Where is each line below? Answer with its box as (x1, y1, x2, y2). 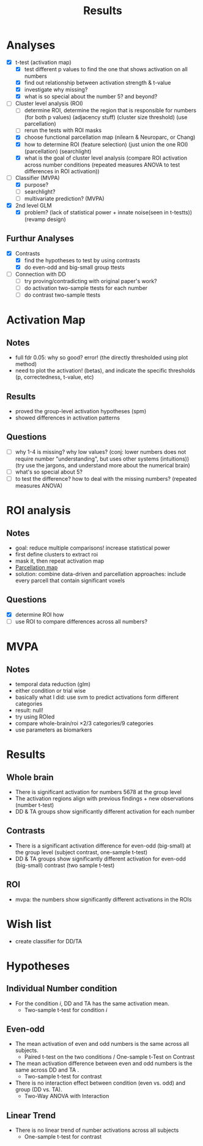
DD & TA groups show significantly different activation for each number (15, 808, 195, 815)
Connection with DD (15, 271, 66, 278)
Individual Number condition (6, 983, 117, 994)
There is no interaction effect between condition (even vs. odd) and (15, 1079, 185, 1087)
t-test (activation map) (15, 58, 72, 66)
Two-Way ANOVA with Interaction (24, 1093, 109, 1100)
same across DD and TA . (15, 1066, 79, 1074)
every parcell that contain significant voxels (15, 577, 125, 584)
